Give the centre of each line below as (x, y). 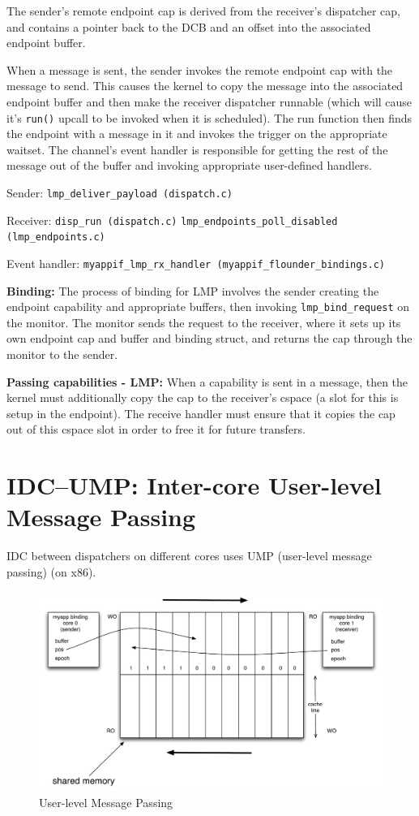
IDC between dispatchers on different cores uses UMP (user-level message (189, 556)
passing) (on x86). (51, 571)
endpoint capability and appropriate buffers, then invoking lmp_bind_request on (208, 307)
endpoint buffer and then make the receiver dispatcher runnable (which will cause (209, 101)
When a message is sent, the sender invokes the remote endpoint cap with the (200, 69)
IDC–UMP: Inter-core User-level (194, 485)
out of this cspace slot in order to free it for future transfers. (156, 429)
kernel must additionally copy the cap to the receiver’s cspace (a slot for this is (203, 397)
